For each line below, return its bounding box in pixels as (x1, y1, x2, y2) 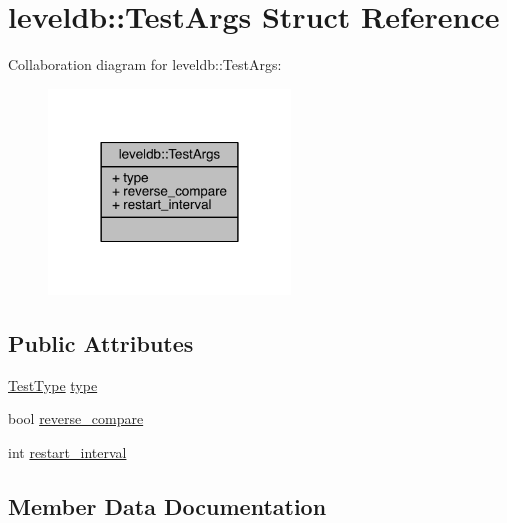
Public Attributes (8, 327, 194, 358)
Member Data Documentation (8, 490, 327, 521)
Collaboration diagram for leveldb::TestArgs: (8, 54, 282, 75)
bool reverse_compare (8, 408, 144, 429)
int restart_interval (8, 441, 127, 462)
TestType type (8, 374, 98, 395)
